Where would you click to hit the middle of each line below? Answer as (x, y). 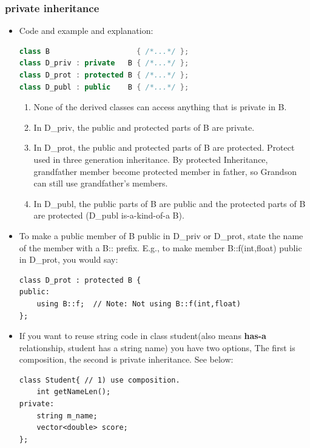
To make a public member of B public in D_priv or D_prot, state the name (161, 235)
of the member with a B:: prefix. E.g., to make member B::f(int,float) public (160, 247)
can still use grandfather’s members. (101, 183)
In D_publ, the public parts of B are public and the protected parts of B (170, 203)
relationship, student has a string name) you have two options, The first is (157, 347)
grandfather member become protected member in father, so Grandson (165, 171)
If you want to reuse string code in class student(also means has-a (143, 336)
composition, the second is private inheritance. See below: (126, 359)
